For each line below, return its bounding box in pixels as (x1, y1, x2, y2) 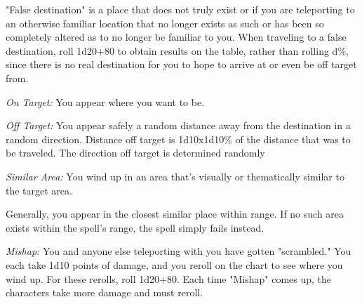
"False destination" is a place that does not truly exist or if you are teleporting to (6, 2, 355, 16)
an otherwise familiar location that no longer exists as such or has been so (6, 15, 324, 30)
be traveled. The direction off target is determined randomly (6, 145, 265, 160)
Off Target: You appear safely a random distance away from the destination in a (6, 118, 351, 133)
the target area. (6, 183, 72, 197)
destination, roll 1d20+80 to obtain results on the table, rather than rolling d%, (6, 43, 349, 58)
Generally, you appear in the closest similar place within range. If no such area (6, 206, 344, 221)
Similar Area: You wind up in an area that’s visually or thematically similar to (6, 168, 344, 183)
